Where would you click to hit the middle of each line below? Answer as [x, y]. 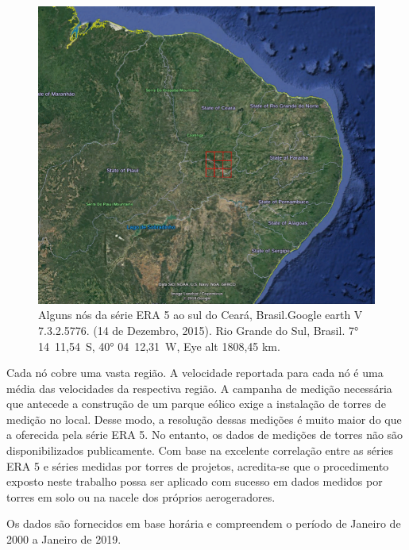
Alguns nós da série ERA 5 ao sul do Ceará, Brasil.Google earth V [201, 315]
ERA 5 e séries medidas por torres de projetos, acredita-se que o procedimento [198, 465]
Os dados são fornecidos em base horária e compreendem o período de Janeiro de [204, 523]
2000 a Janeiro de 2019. [64, 539]
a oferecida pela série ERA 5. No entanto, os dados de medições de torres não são [205, 435]
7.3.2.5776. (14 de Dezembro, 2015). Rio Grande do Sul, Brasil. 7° [199, 330]
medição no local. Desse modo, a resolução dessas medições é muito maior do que [204, 419]
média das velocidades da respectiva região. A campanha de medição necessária [199, 388]
